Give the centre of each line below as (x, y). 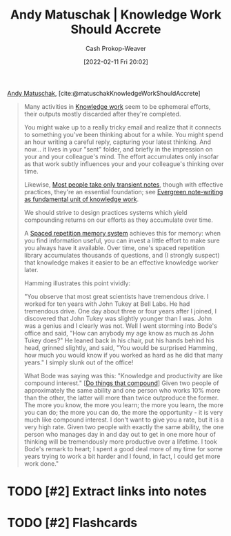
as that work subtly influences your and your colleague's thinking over (124, 164)
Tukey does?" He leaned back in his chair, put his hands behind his (119, 340)
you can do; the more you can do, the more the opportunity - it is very (123, 412)
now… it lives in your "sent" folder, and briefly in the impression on (118, 149)
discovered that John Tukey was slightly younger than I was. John (118, 318)
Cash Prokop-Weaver (116, 48)
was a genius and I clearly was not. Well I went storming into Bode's (120, 326)
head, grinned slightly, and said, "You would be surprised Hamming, (121, 347)
